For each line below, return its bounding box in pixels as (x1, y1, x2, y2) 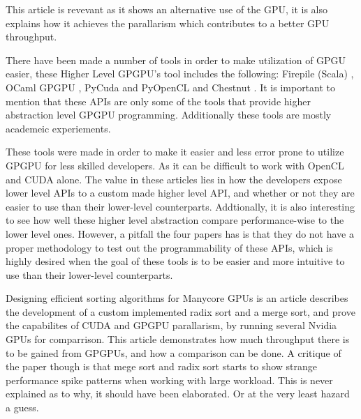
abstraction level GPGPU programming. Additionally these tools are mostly (6, 107, 332, 122)
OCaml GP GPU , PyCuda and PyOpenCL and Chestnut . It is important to (6, 79, 336, 94)
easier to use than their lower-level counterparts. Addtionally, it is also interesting (6, 199, 355, 213)
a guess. (6, 400, 39, 415)
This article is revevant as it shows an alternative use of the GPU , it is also (6, 2, 328, 16)
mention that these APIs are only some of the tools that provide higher (6, 93, 311, 108)
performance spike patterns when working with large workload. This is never (6, 372, 333, 387)
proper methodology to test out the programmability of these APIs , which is (6, 240, 333, 254)
